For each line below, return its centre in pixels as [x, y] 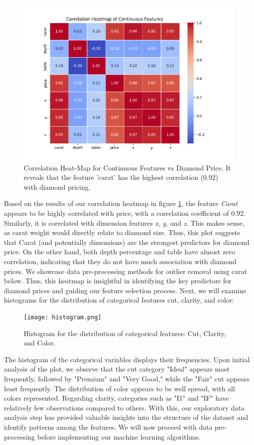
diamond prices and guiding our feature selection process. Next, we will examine [125, 290]
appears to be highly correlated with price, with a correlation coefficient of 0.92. [125, 213]
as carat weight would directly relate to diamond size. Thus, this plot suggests [122, 232]
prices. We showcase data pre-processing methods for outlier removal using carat [126, 271]
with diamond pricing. [57, 187]
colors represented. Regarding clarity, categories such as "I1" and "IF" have [117, 398]
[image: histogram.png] [63, 317]
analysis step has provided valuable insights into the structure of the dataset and [126, 417]
